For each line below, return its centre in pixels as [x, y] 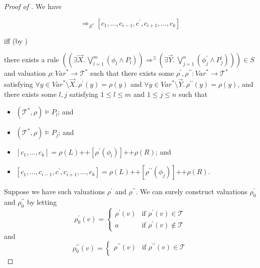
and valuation [25, 73]
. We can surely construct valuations [192, 191]
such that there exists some [132, 73]
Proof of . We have [33, 6]
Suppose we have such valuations [55, 191]
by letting [42, 202]
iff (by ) [16, 40]
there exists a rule [32, 59]
